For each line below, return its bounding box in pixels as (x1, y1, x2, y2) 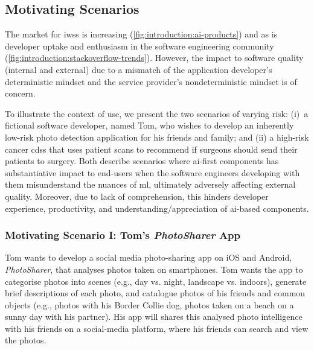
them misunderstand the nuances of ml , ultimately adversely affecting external (5, 178, 296, 191)
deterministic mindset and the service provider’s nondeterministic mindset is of (5, 75, 297, 87)
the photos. (5, 334, 46, 346)
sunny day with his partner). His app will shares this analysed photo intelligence (5, 310, 303, 323)
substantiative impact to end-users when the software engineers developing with (5, 166, 300, 179)
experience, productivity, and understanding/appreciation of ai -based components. (5, 202, 309, 214)
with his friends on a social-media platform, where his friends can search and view (5, 322, 309, 334)
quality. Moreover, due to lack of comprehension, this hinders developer (5, 189, 269, 202)
